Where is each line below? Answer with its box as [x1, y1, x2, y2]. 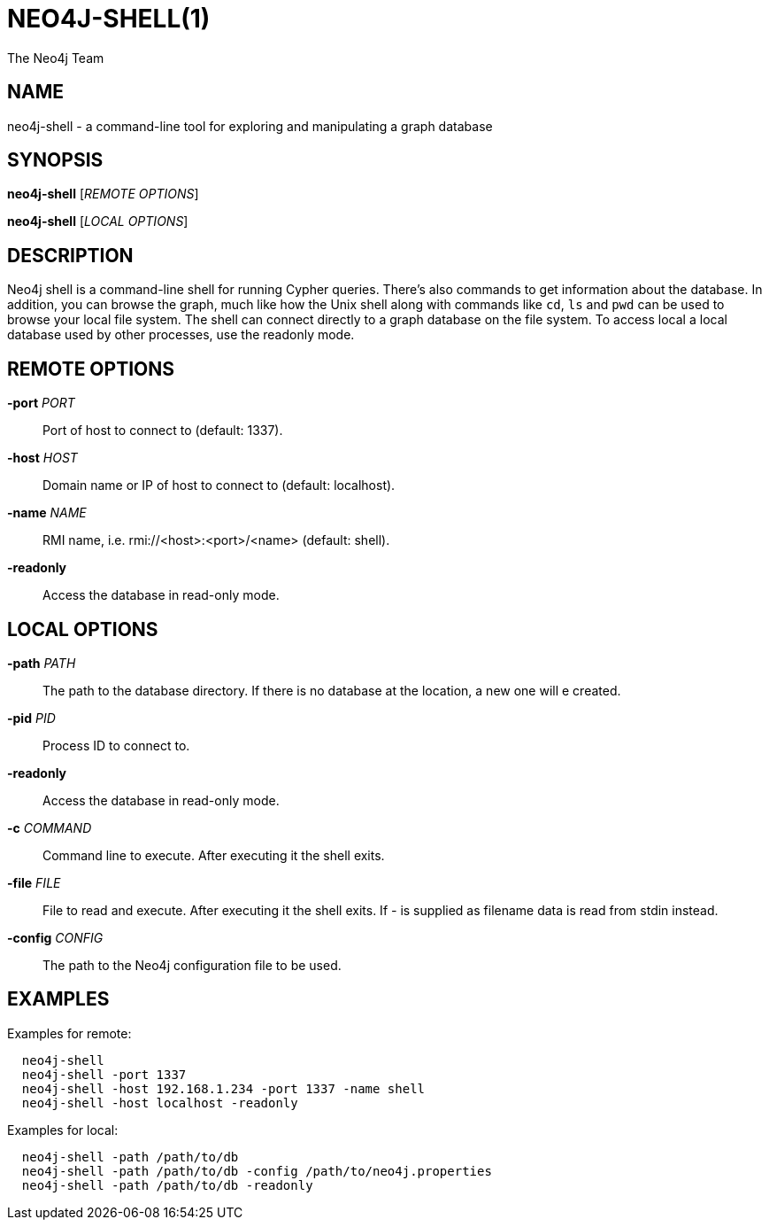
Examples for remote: [7, 1025, 132, 1041]
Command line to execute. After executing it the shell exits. [42, 847, 385, 863]
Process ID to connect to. [42, 737, 190, 753]
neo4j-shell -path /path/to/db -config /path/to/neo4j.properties [21, 1163, 492, 1178]
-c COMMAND [7, 819, 92, 835]
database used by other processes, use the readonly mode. [7, 327, 355, 343]
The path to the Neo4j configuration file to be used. [42, 957, 342, 973]
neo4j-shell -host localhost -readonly [21, 1095, 298, 1110]
